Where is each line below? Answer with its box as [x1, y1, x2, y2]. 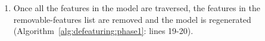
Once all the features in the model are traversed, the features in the [13, 2, 260, 13]
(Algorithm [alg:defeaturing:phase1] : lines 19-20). [13, 25, 194, 37]
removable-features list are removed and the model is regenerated [13, 13, 251, 25]
